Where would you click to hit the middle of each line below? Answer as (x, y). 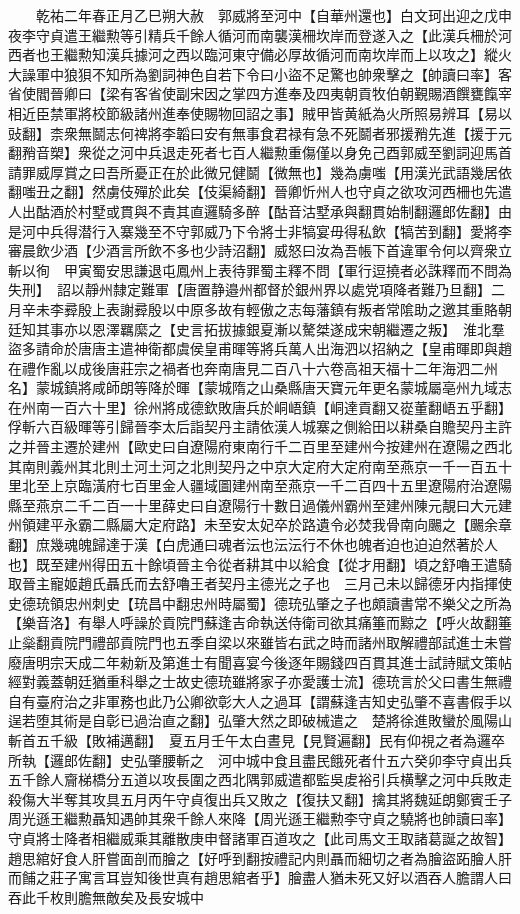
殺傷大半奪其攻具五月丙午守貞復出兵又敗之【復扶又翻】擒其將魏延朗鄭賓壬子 (260, 798)
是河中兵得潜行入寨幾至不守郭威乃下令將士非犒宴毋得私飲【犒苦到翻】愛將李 (260, 230)
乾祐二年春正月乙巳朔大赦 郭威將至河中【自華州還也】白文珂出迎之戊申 (273, 15)
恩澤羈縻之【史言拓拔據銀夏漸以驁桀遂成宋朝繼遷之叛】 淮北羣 (298, 328)
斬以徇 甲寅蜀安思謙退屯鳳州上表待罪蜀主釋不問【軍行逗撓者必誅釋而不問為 (260, 269)
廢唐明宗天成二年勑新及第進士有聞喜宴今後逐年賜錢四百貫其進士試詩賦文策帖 (260, 661)
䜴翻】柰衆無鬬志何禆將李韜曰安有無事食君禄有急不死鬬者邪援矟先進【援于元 (260, 132)
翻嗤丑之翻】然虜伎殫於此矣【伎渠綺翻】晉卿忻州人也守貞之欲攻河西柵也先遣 (260, 191)
